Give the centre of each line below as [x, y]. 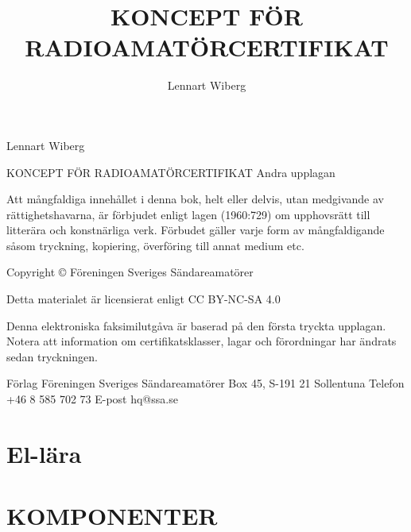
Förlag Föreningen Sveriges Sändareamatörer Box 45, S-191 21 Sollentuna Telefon [205, 383]
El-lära [44, 453]
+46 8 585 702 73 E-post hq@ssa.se [92, 399]
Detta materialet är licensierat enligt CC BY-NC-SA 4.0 [143, 299]
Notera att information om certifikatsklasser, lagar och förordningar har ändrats [202, 341]
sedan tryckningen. [52, 356]
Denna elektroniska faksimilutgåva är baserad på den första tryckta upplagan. [196, 325]
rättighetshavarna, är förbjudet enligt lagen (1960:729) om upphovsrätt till [188, 214]
